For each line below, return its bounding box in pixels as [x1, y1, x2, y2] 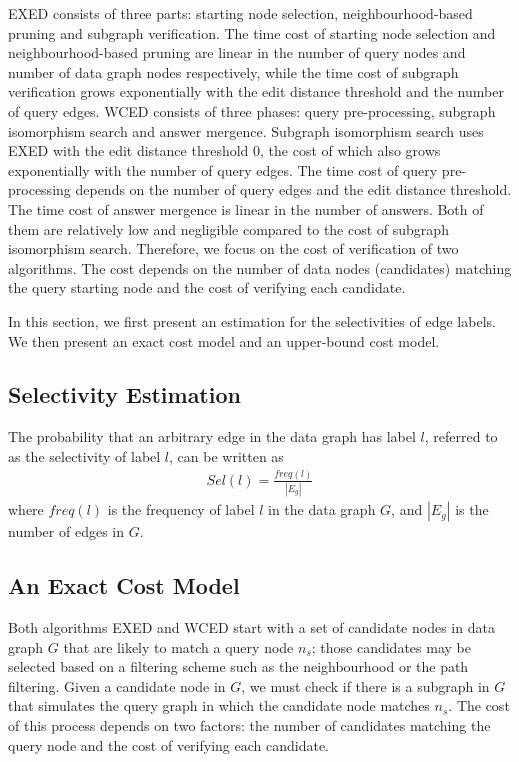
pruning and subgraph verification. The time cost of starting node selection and [8, 22, 496, 43]
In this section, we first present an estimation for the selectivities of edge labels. [8, 310, 496, 331]
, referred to [424, 426, 498, 447]
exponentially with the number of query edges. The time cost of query [8, 159, 438, 180]
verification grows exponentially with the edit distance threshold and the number [8, 81, 504, 102]
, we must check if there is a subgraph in [241, 675, 490, 696]
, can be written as [169, 445, 284, 466]
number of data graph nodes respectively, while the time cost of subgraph [8, 61, 459, 82]
